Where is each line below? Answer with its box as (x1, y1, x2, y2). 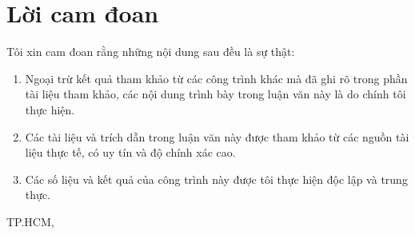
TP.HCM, (6, 213, 54, 229)
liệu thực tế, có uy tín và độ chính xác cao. (25, 144, 236, 161)
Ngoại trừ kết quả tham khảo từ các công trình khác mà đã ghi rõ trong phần (25, 70, 408, 86)
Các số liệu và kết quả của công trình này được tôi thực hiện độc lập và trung (25, 170, 408, 187)
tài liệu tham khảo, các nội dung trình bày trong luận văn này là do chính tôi (25, 86, 406, 102)
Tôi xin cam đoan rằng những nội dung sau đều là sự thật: (6, 43, 295, 60)
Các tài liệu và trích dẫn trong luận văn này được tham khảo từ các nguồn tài (25, 128, 409, 145)
